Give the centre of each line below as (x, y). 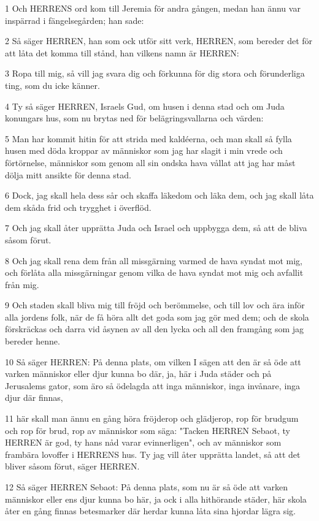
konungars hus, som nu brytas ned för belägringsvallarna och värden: (134, 118)
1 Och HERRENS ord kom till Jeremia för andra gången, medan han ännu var (153, 8)
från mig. (22, 284)
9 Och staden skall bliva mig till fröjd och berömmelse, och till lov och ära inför (155, 305)
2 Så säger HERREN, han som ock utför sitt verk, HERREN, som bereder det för (159, 41)
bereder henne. (33, 341)
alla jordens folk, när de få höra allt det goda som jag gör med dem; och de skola (157, 317)
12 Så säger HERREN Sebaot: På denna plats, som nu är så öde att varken (147, 487)
